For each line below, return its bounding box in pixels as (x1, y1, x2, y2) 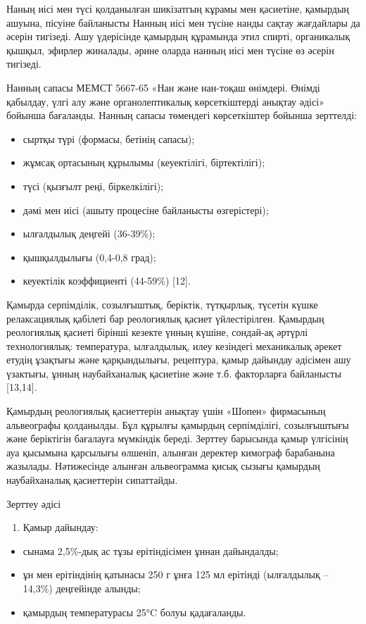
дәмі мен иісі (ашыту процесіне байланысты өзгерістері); (23, 202, 269, 217)
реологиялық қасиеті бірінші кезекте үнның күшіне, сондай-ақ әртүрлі (6, 325, 308, 339)
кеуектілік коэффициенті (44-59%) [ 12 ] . (23, 273, 191, 288)
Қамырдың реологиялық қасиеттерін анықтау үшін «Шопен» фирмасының (6, 404, 326, 418)
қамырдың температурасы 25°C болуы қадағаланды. (23, 604, 246, 619)
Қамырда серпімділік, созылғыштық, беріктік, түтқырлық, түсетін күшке (6, 297, 318, 311)
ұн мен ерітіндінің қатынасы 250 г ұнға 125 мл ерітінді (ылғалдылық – (23, 567, 329, 582)
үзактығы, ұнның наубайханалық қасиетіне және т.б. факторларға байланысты (6, 366, 341, 380)
